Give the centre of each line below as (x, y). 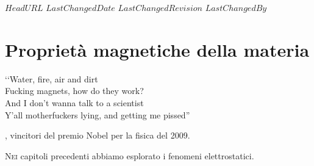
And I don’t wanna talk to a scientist (74, 102)
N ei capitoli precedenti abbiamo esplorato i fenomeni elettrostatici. (130, 155)
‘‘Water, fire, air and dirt (52, 78)
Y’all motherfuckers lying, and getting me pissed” (98, 114)
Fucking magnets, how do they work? (74, 91)
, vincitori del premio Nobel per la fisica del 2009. (98, 135)
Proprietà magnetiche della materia (157, 49)
